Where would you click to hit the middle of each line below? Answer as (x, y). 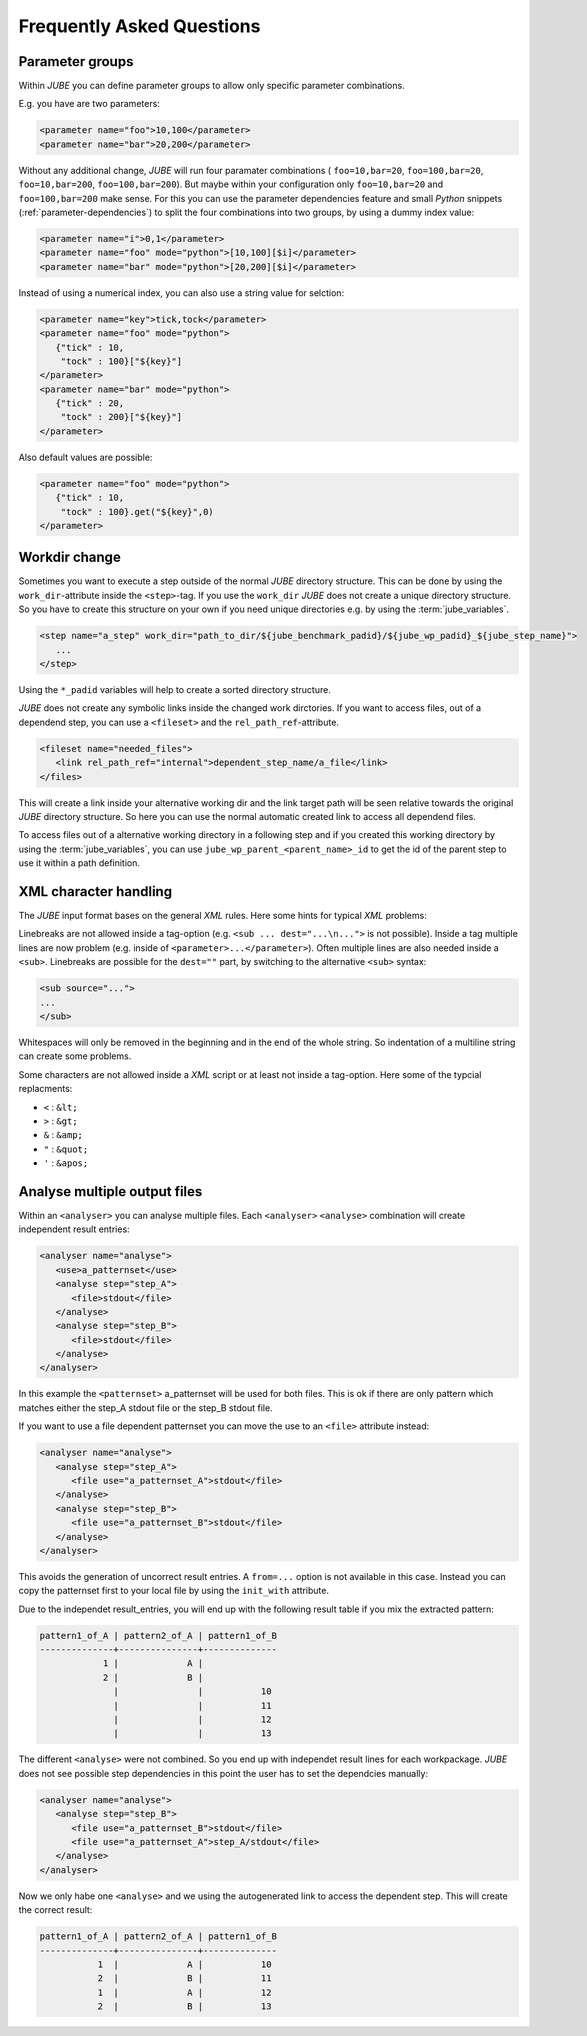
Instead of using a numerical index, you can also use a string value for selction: (181, 292)
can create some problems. (75, 1056)
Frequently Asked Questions (139, 26)
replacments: (45, 1089)
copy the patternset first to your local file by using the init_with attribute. (174, 1591)
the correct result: (55, 1910)
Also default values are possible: (85, 457)
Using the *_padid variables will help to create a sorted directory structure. (175, 690)
